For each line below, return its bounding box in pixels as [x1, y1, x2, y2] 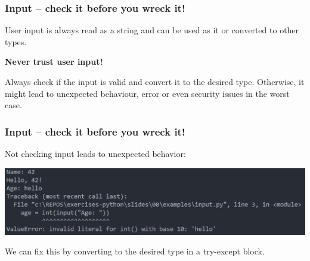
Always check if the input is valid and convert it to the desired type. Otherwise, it [5, 76, 305, 87]
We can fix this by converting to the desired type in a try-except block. [5, 245, 265, 257]
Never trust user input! [5, 55, 103, 68]
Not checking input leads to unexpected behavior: [5, 147, 186, 159]
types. [5, 35, 27, 48]
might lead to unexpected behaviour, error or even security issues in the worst [5, 87, 290, 99]
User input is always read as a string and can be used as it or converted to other [5, 24, 299, 36]
